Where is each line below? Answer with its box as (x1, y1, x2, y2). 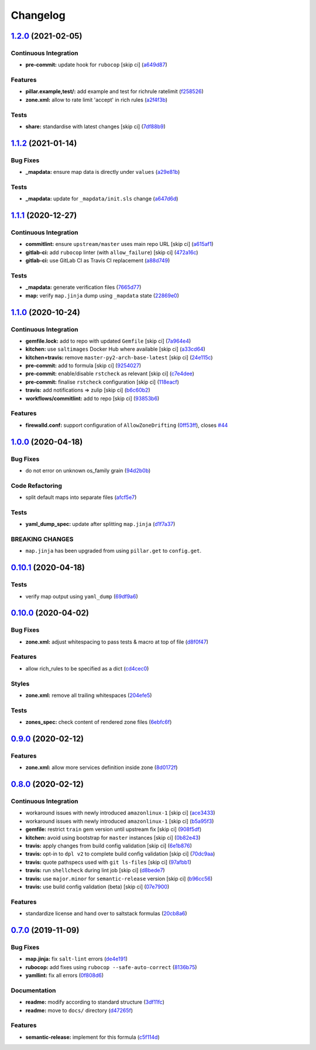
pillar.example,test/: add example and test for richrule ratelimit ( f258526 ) (25, 88, 204, 95)
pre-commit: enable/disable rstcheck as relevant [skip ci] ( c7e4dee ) (25, 370, 194, 377)
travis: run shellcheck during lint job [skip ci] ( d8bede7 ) (25, 867, 165, 874)
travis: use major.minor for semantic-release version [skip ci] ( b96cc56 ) (25, 875, 213, 882)
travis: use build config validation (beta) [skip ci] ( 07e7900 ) (25, 883, 170, 890)
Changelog (11, 9, 66, 22)
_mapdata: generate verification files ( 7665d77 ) (25, 284, 142, 291)
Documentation (11, 986, 56, 994)
